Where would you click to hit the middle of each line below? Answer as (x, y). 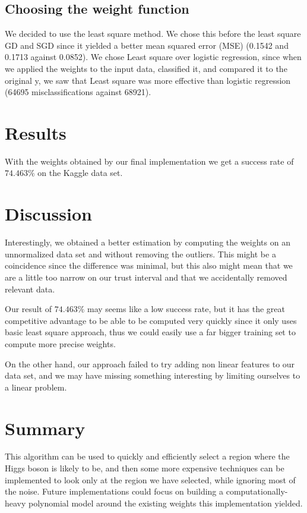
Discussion (48, 214)
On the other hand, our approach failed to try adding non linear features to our (150, 363)
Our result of (29, 309)
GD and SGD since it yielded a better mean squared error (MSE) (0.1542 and (147, 45)
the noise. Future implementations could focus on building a (114, 491)
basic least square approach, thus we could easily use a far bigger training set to (150, 332)
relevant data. (30, 289)
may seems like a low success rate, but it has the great (186, 309)
